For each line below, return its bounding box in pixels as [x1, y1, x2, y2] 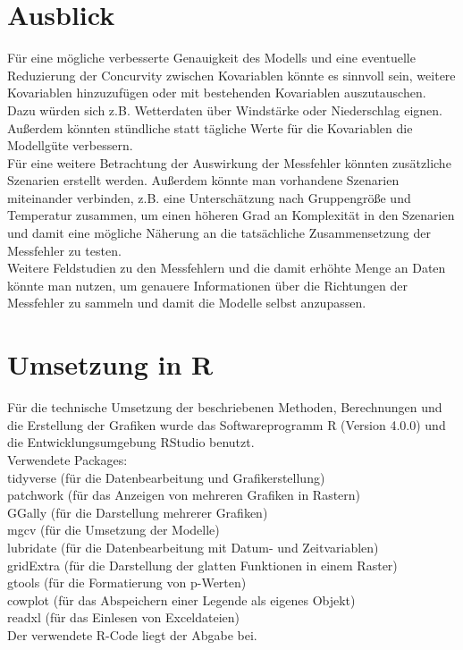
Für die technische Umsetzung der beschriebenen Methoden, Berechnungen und [7, 398, 442, 417]
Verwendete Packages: [7, 450, 128, 469]
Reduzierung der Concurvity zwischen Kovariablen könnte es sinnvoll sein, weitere [7, 65, 456, 84]
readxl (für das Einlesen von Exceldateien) [7, 608, 240, 627]
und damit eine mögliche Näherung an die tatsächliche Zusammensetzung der [7, 224, 431, 242]
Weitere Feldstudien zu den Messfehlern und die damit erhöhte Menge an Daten [7, 258, 446, 277]
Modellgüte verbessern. [7, 136, 133, 155]
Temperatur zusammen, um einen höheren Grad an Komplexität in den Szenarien [7, 206, 455, 224]
